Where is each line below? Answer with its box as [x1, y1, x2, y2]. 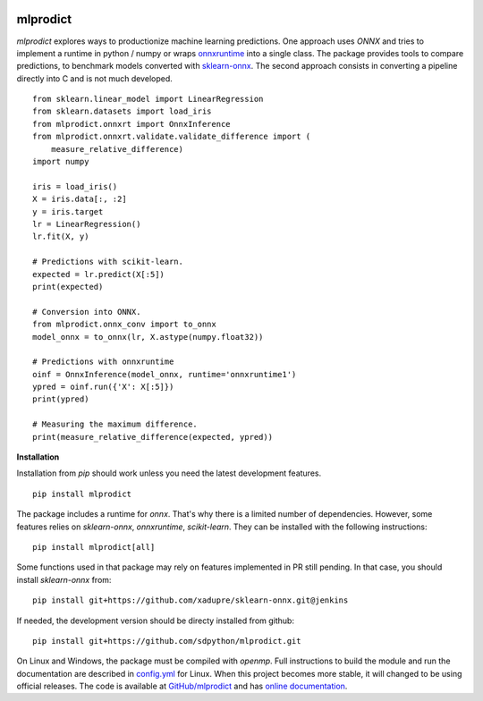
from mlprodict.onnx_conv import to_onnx [32, 319, 216, 330]
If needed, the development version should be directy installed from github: [16, 615, 295, 626]
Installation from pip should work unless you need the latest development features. [16, 468, 322, 478]
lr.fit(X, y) [32, 232, 89, 241]
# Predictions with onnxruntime [32, 357, 174, 367]
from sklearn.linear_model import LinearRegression [32, 94, 264, 105]
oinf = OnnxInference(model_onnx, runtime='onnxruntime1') [32, 369, 297, 379]
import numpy [32, 156, 89, 167]
